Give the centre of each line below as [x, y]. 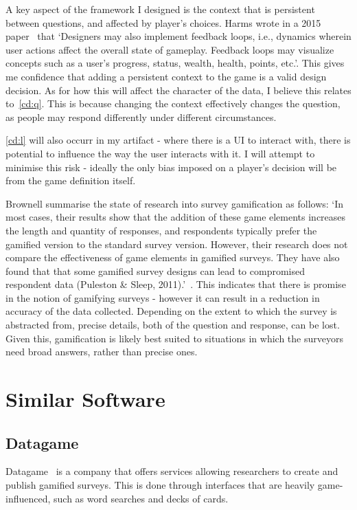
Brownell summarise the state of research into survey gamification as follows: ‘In [175, 203]
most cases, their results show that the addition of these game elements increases [176, 217]
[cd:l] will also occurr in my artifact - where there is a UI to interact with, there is [178, 140]
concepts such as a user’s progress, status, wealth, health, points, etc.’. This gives [175, 63]
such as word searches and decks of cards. [141, 498]
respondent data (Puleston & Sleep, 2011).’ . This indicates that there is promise [176, 284]
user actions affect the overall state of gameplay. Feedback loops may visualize [170, 49]
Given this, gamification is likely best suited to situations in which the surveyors [174, 338]
